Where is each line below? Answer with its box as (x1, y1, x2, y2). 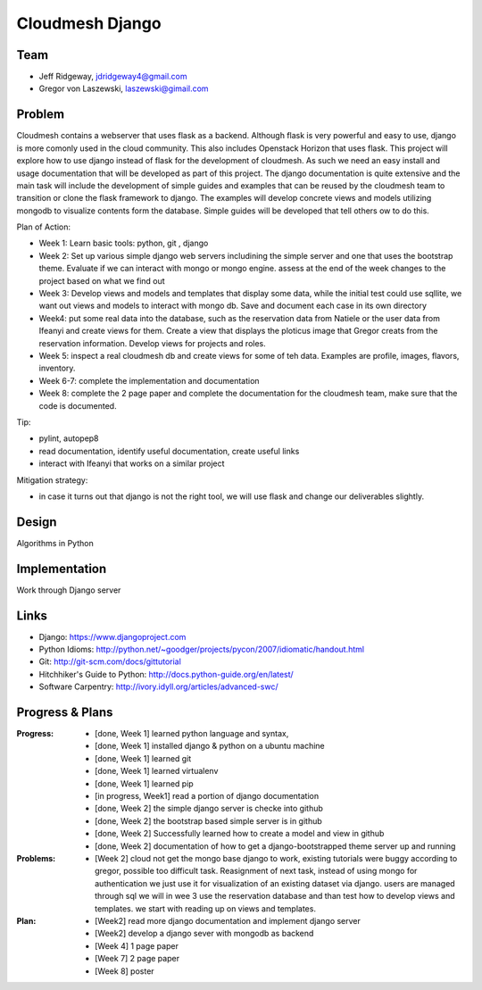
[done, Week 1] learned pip (95, 778, 194, 789)
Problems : (16, 853, 56, 863)
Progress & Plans (16, 705, 113, 720)
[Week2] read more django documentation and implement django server (95, 915, 361, 926)
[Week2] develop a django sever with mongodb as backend (95, 928, 314, 939)
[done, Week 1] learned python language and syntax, (95, 728, 289, 739)
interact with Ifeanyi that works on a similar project (38, 458, 225, 469)
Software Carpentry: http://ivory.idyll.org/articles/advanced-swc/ (38, 681, 278, 692)
